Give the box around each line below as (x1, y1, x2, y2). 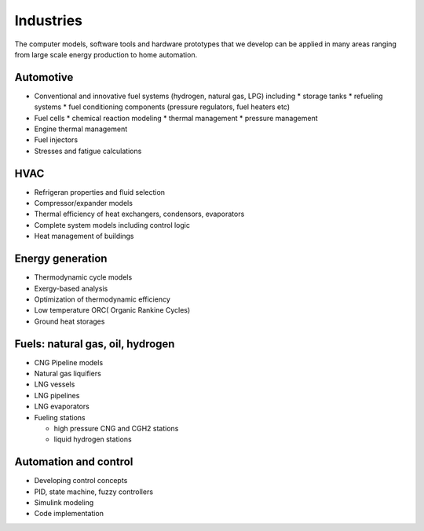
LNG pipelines (34, 390, 80, 400)
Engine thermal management (34, 124, 128, 134)
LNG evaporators (34, 401, 90, 412)
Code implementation (34, 509, 104, 518)
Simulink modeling (34, 498, 94, 507)
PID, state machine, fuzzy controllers (34, 487, 153, 496)
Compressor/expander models (34, 199, 133, 208)
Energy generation (14, 252, 108, 265)
